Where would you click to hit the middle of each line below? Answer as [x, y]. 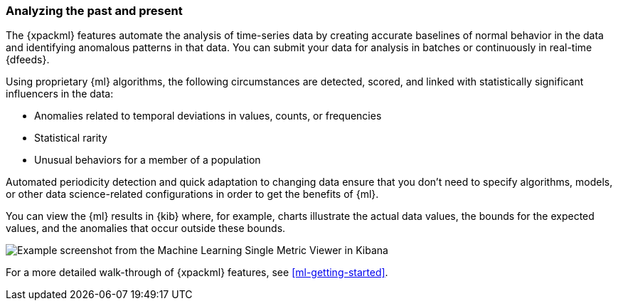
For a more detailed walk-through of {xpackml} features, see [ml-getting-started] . [197, 273]
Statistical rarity [71, 138]
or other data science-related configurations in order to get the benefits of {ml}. [192, 194]
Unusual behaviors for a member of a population [148, 160]
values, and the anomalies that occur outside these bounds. [146, 228]
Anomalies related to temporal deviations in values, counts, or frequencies [208, 116]
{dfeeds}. [28, 60]
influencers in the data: [60, 94]
